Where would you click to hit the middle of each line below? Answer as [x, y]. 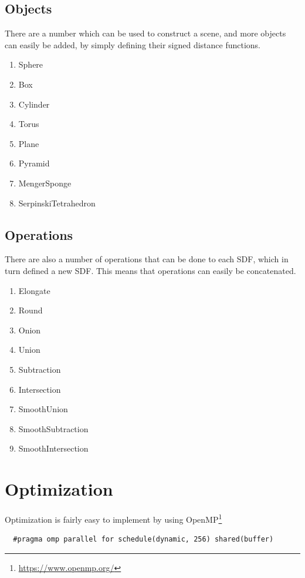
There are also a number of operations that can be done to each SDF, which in [147, 259]
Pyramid [34, 163]
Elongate [34, 290]
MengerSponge [45, 183]
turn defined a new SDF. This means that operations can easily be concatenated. [150, 270]
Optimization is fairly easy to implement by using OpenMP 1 [113, 518]
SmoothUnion [43, 409]
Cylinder [34, 104]
